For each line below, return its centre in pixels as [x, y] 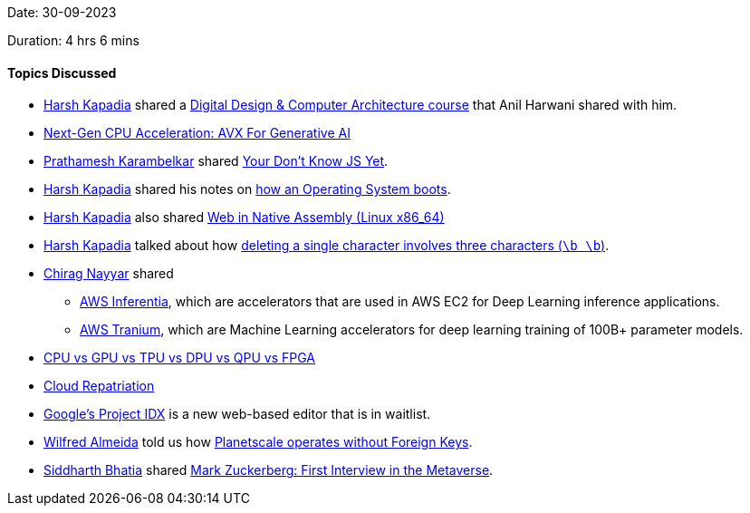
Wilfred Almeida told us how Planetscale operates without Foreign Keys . [258, 442]
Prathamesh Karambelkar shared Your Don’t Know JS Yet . [216, 161]
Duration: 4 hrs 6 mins [73, 40]
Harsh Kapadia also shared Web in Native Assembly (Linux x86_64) [244, 218]
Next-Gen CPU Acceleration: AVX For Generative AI [197, 133]
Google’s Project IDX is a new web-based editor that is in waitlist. [237, 414]
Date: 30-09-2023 [62, 12]
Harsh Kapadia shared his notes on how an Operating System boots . [247, 189]
